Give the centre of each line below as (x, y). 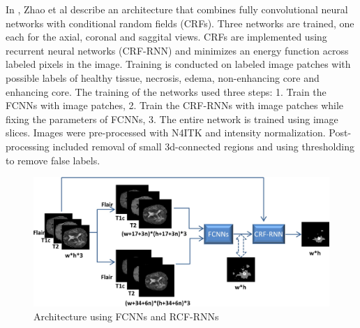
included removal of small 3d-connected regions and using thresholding (203, 146)
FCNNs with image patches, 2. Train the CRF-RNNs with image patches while (175, 105)
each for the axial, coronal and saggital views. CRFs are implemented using (166, 37)
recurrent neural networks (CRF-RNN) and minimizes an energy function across (177, 50)
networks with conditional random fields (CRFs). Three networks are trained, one (180, 23)
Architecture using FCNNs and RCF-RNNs (126, 316)
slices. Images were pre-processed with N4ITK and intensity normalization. (166, 133)
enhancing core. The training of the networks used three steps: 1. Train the (166, 91)
